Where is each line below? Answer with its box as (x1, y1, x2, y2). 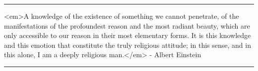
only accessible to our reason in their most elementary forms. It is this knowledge (4, 30, 251, 40)
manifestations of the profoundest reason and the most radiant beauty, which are (4, 20, 250, 31)
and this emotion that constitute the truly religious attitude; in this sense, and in (4, 39, 251, 50)
